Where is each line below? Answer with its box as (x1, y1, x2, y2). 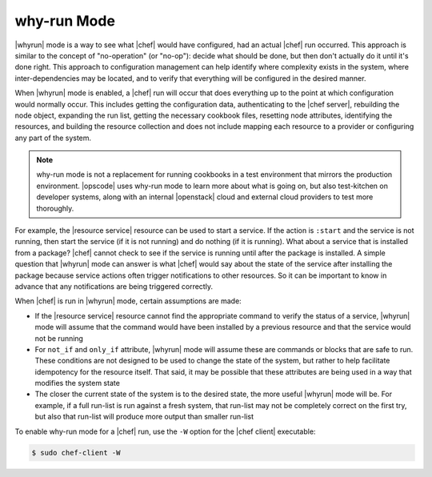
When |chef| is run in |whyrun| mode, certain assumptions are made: (14, 296, 242, 306)
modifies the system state (34, 379, 120, 388)
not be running (34, 333, 84, 343)
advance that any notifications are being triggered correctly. (14, 281, 214, 291)
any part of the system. (14, 133, 92, 142)
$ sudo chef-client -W (31, 448, 121, 457)
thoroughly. (36, 203, 74, 213)
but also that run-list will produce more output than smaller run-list (34, 412, 254, 422)
